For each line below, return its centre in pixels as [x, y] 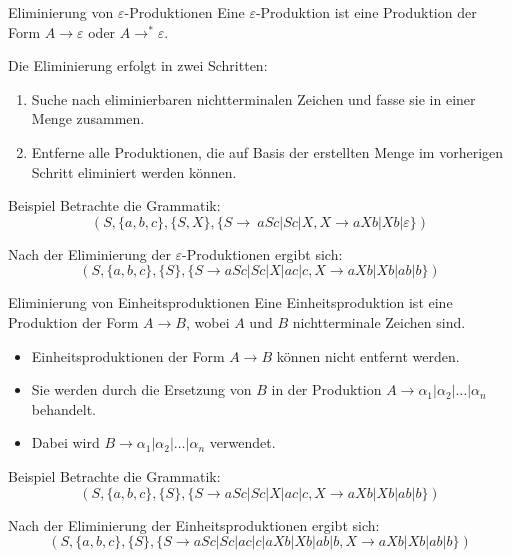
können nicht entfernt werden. [368, 355]
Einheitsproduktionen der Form [128, 355]
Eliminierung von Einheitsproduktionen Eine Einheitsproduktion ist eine [230, 302]
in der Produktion [326, 389]
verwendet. [242, 442]
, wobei [207, 321]
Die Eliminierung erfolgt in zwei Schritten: [138, 65]
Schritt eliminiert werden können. [134, 171]
